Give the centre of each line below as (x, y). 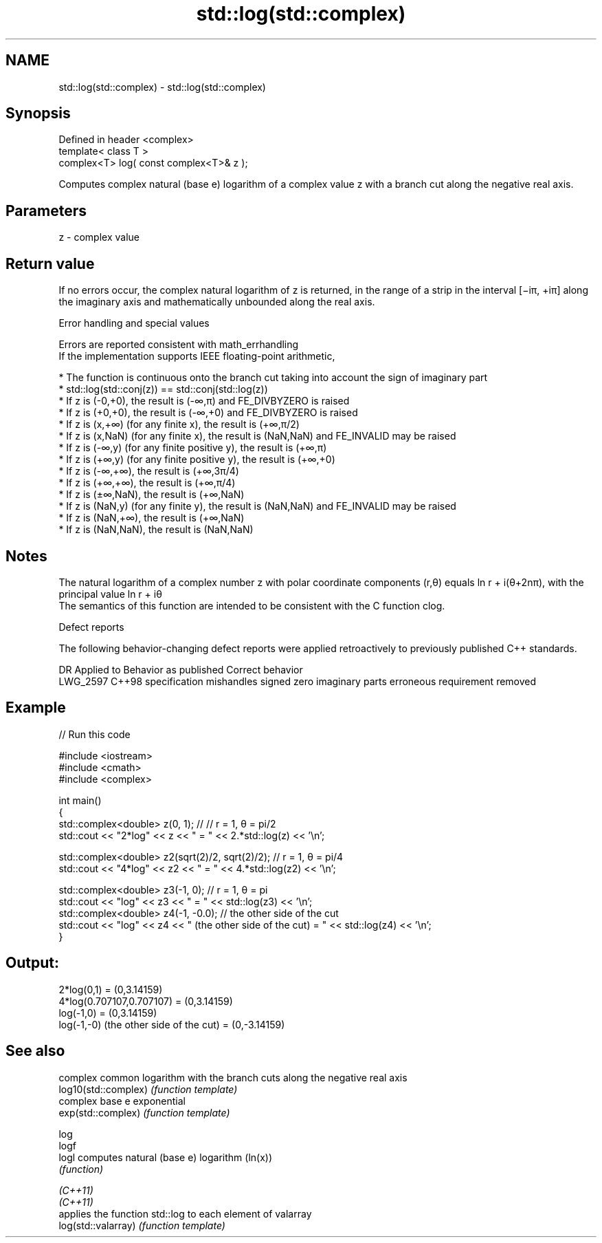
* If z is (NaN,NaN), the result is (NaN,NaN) (156, 530)
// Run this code (94, 734)
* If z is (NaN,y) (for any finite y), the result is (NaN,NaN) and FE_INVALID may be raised (257, 506)
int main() (80, 800)
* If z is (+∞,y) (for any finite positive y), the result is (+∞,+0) (197, 460)
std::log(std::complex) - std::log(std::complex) (162, 87)
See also (35, 1051)
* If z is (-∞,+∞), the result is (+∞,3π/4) (149, 471)
